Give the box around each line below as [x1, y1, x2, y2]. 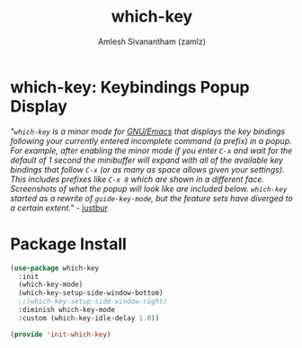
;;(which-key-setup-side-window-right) [18, 297, 168, 307]
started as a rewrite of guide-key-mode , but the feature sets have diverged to [10, 192, 293, 203]
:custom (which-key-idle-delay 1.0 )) [18, 313, 160, 323]
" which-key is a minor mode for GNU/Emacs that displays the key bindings [10, 126, 286, 137]
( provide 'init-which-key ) [10, 330, 111, 339]
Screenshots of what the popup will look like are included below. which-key [10, 183, 288, 194]
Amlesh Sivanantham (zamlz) [98, 36, 206, 47]
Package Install [10, 234, 127, 254]
